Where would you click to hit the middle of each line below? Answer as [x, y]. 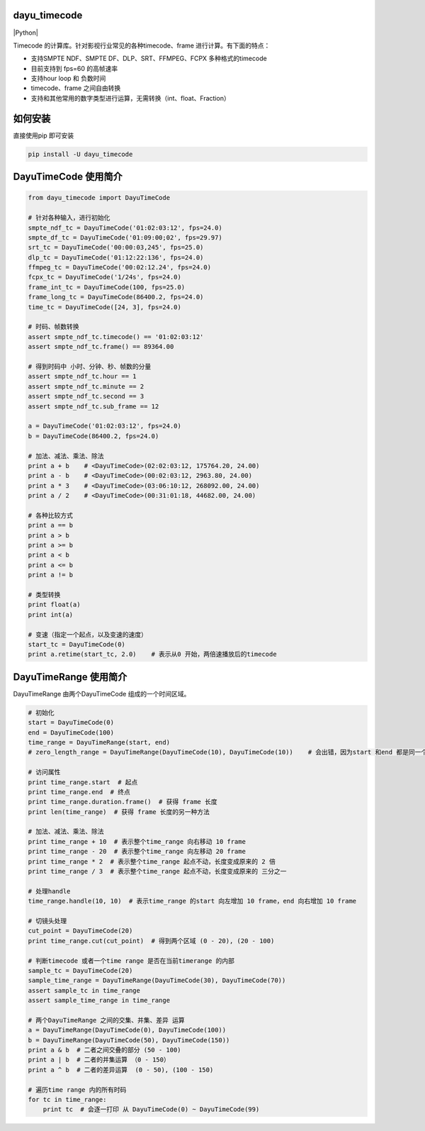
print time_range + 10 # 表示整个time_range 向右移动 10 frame [137, 841]
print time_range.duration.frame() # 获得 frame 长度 [123, 802]
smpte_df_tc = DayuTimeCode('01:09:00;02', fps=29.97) [125, 237]
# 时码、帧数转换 [53, 327]
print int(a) [51, 614]
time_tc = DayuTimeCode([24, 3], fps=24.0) [105, 307]
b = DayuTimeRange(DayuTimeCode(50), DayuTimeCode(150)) [129, 1040]
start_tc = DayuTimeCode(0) [76, 644]
